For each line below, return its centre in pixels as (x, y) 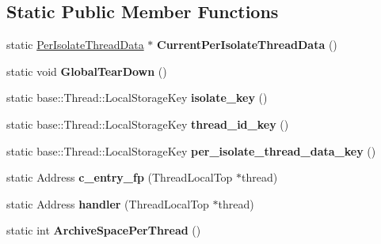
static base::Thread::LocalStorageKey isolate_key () (137, 98)
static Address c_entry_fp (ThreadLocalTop (120, 177)
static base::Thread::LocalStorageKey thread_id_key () (148, 124)
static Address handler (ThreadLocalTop (108, 203)
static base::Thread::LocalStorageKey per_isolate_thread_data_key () (191, 150)
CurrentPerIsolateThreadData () (247, 45)
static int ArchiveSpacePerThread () (104, 230)
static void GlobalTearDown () (87, 71)
